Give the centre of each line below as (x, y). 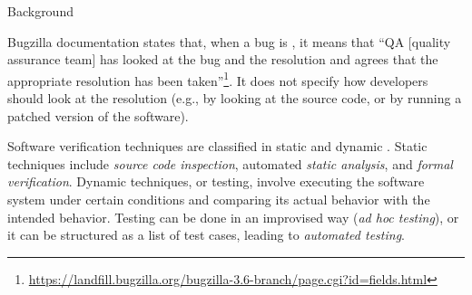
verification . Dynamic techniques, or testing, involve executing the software (216, 181)
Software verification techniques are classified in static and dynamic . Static (217, 146)
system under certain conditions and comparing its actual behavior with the (219, 199)
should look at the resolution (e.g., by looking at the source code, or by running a (235, 98)
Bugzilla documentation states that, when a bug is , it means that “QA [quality (229, 41)
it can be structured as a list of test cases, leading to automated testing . (206, 235)
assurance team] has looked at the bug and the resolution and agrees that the (223, 59)
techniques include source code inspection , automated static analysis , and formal (230, 163)
